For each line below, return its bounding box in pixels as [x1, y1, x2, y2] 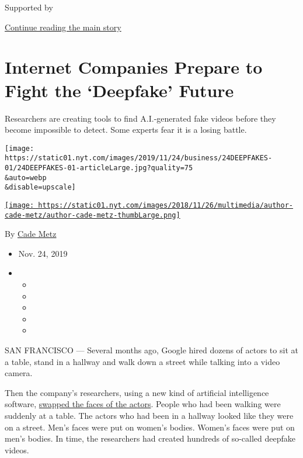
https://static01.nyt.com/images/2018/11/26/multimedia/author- [38, 201, 293, 209]
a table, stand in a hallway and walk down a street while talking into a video [5, 355, 280, 367]
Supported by [5, 1, 53, 13]
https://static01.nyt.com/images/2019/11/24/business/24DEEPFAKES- [5, 154, 273, 163]
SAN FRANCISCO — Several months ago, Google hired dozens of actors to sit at [5, 344, 298, 356]
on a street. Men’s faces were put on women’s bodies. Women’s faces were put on [5, 421, 295, 433]
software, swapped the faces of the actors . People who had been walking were [5, 398, 281, 410]
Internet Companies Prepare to [5, 55, 263, 79]
